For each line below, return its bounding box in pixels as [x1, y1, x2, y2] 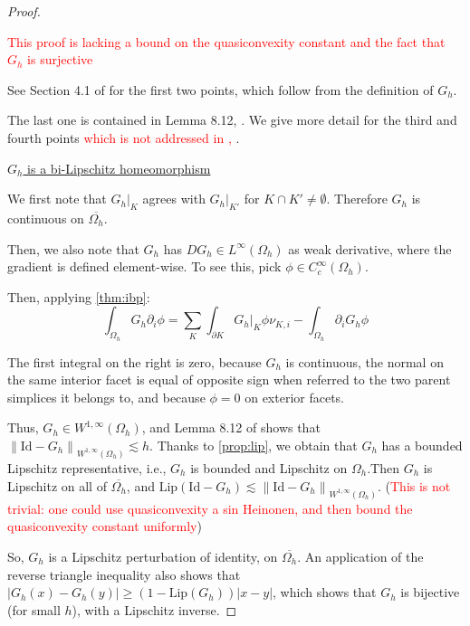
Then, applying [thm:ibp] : [7, 287, 150, 306]
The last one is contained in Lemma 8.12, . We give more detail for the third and [7, 110, 457, 129]
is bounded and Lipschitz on [190, 459, 348, 478]
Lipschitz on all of [7, 476, 107, 495]
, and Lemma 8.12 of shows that [141, 418, 321, 437]
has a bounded [381, 435, 463, 454]
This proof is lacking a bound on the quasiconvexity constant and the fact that [7, 32, 446, 51]
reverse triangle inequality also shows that [7, 564, 241, 583]
